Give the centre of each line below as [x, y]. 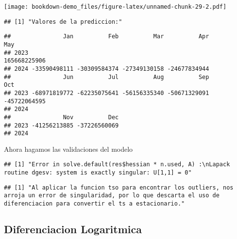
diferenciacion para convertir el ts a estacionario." [94, 204]
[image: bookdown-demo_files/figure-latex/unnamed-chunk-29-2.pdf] [115, 7]
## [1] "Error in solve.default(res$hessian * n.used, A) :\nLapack [117, 165]
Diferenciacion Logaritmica [73, 229]
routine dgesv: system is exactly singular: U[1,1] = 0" [98, 173]
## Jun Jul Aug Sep [107, 77]
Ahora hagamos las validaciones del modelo [68, 149]
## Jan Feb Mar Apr [107, 37]
